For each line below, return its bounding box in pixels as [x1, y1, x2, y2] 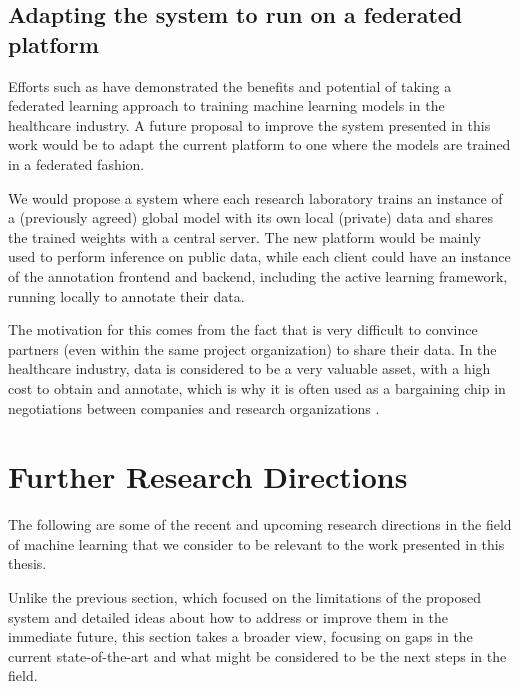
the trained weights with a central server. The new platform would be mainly [8, 226, 481, 247]
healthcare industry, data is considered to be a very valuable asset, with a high [8, 358, 491, 379]
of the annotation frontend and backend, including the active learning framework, [8, 265, 508, 286]
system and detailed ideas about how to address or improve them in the [8, 606, 448, 627]
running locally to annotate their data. [8, 285, 245, 306]
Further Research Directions [8, 456, 408, 497]
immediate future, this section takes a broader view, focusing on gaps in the [8, 626, 473, 647]
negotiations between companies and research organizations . [8, 397, 380, 418]
